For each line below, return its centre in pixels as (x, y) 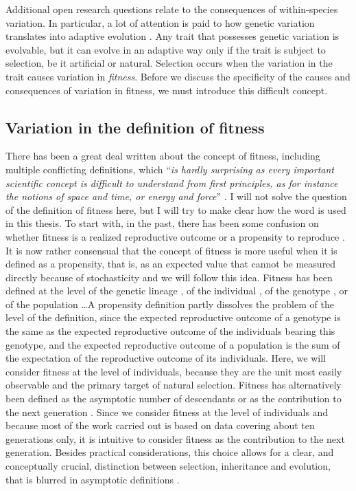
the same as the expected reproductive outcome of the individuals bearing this (170, 331)
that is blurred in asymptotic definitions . (93, 479)
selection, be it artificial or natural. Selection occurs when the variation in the (169, 63)
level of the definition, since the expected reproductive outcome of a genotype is (173, 317)
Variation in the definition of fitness (135, 127)
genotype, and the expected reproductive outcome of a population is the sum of (173, 344)
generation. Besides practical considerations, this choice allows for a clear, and (170, 452)
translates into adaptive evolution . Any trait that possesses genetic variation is (173, 36)
